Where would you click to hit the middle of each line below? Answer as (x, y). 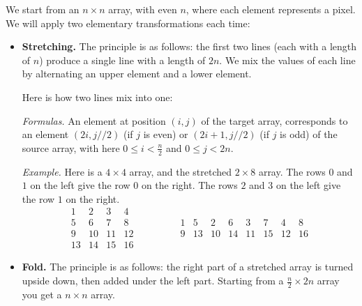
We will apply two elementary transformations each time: (128, 23)
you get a (42, 294)
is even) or (166, 134)
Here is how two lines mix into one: (97, 97)
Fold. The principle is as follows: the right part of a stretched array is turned (188, 267)
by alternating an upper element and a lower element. (137, 74)
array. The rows (292, 171)
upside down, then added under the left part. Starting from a (153, 281)
